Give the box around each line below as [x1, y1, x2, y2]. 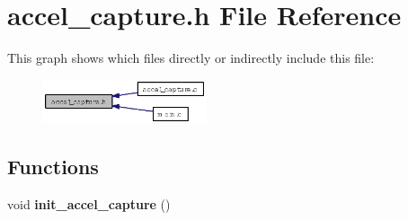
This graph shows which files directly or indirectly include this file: [7, 48, 375, 67]
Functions [7, 152, 99, 180]
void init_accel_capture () [7, 194, 171, 213]
